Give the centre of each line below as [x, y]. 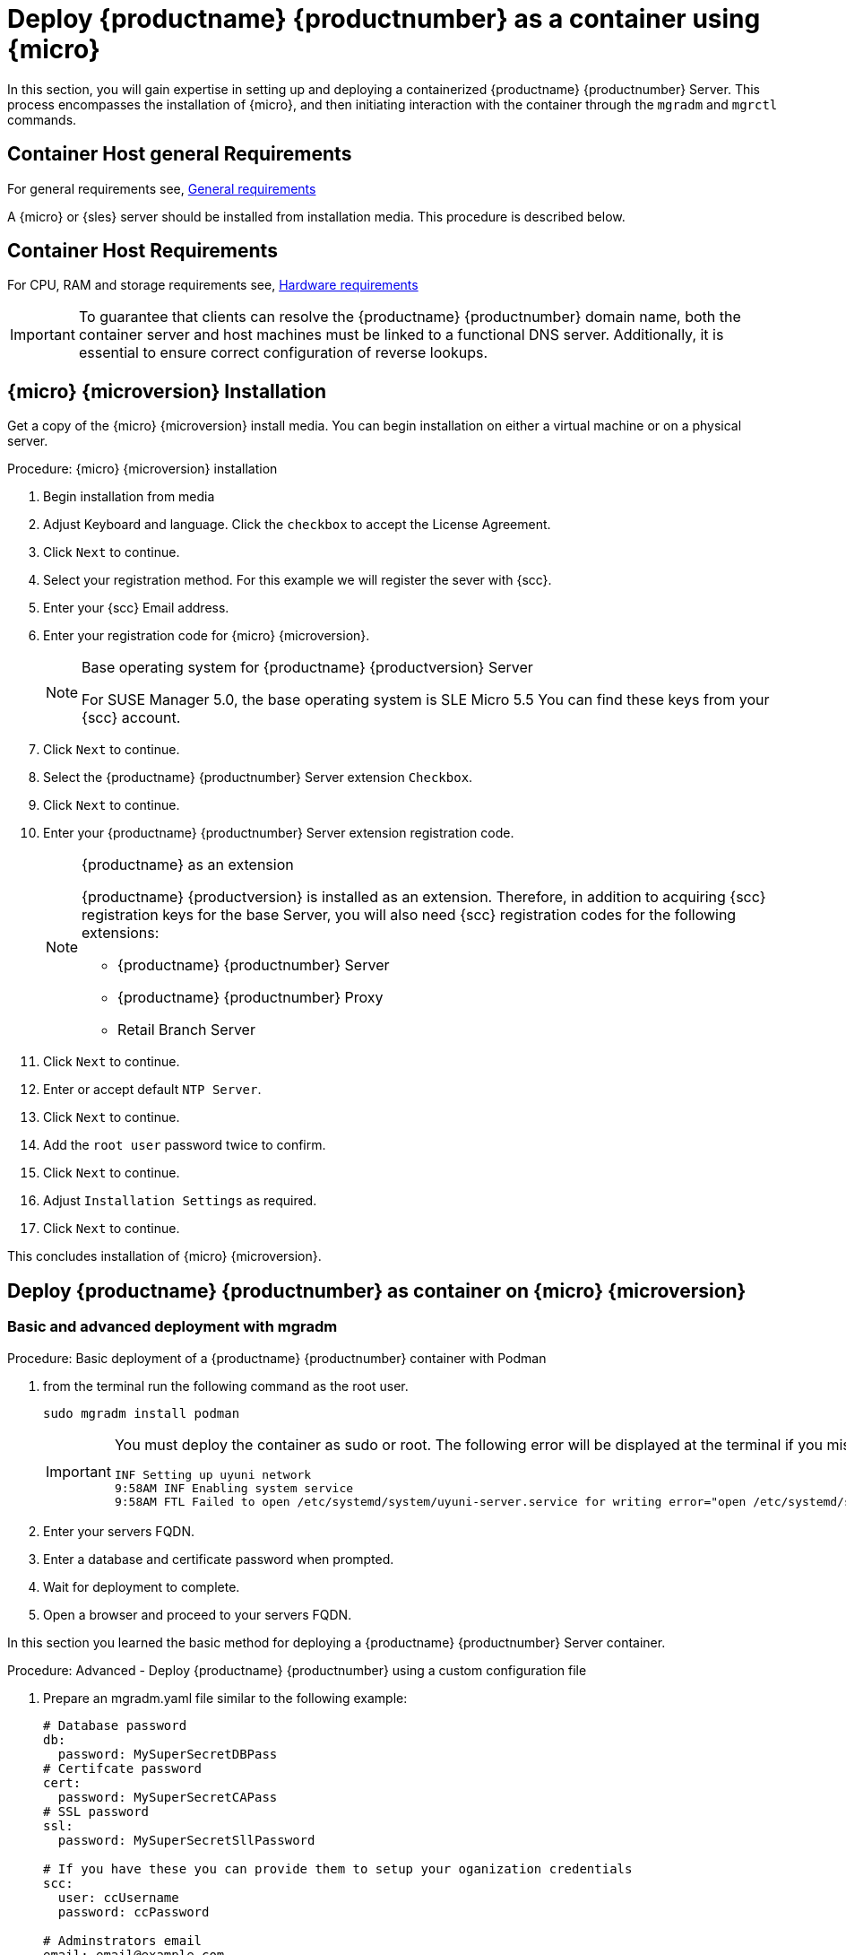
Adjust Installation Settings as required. [180, 1201]
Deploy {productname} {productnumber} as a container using [384, 19]
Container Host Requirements [142, 251]
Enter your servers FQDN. [119, 1531]
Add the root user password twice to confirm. [185, 1145]
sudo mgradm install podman [142, 1413]
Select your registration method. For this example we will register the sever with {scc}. [298, 580]
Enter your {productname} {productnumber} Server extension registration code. [279, 833]
